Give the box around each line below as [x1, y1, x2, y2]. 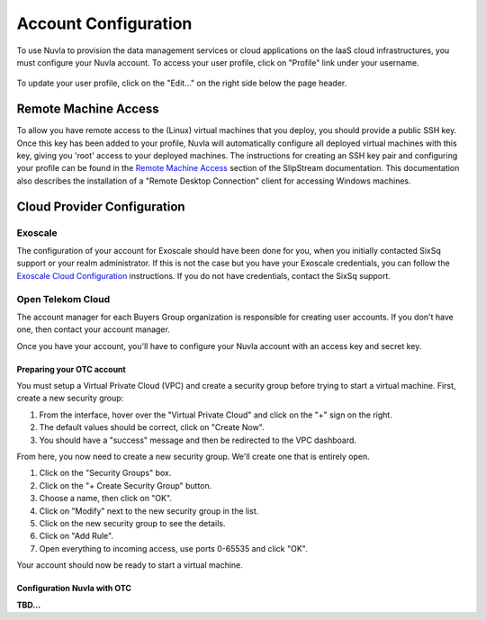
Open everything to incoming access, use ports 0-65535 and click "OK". [39, 543, 308, 553]
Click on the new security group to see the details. [39, 517, 226, 528]
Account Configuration [16, 13, 193, 33]
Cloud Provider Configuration [16, 199, 185, 214]
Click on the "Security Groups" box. [39, 468, 172, 479]
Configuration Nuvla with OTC [16, 583, 132, 594]
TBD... [16, 599, 41, 610]
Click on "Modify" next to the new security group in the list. [39, 505, 259, 517]
